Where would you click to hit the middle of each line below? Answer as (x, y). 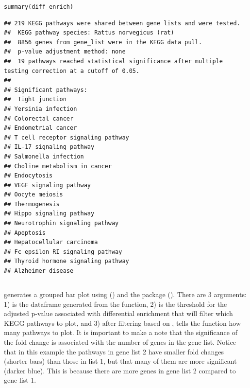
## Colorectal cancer (39, 118)
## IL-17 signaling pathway (49, 147)
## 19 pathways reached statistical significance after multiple (114, 61)
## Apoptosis (25, 233)
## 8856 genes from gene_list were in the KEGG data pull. (103, 42)
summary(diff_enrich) (39, 7)
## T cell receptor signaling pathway (67, 137)
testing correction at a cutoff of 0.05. (72, 71)
